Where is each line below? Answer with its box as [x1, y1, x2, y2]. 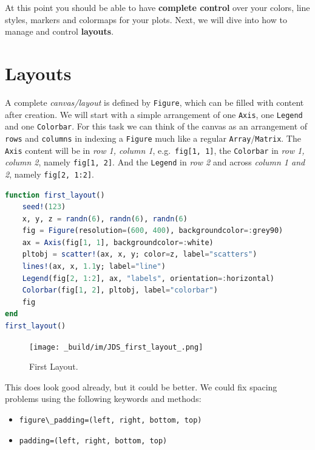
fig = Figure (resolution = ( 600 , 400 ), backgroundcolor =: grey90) [22, 226, 283, 235]
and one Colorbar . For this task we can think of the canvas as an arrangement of [5, 120, 308, 133]
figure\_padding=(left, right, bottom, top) [19, 416, 202, 425]
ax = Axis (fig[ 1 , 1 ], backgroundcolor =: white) [22, 238, 214, 247]
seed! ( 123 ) [22, 202, 66, 212]
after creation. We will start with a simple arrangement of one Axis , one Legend [5, 108, 303, 120]
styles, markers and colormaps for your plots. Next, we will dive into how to [5, 13, 287, 26]
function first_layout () [5, 190, 105, 199]
